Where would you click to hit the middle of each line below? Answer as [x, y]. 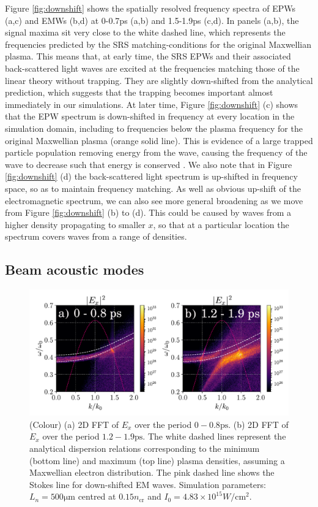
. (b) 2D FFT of [258, 424]
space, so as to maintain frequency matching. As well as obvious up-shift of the [153, 188]
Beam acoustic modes [75, 269]
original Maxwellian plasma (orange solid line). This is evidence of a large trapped [159, 140]
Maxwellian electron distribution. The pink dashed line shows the [152, 472]
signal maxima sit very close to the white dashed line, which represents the [145, 32]
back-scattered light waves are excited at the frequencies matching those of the [152, 68]
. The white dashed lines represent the [214, 436]
